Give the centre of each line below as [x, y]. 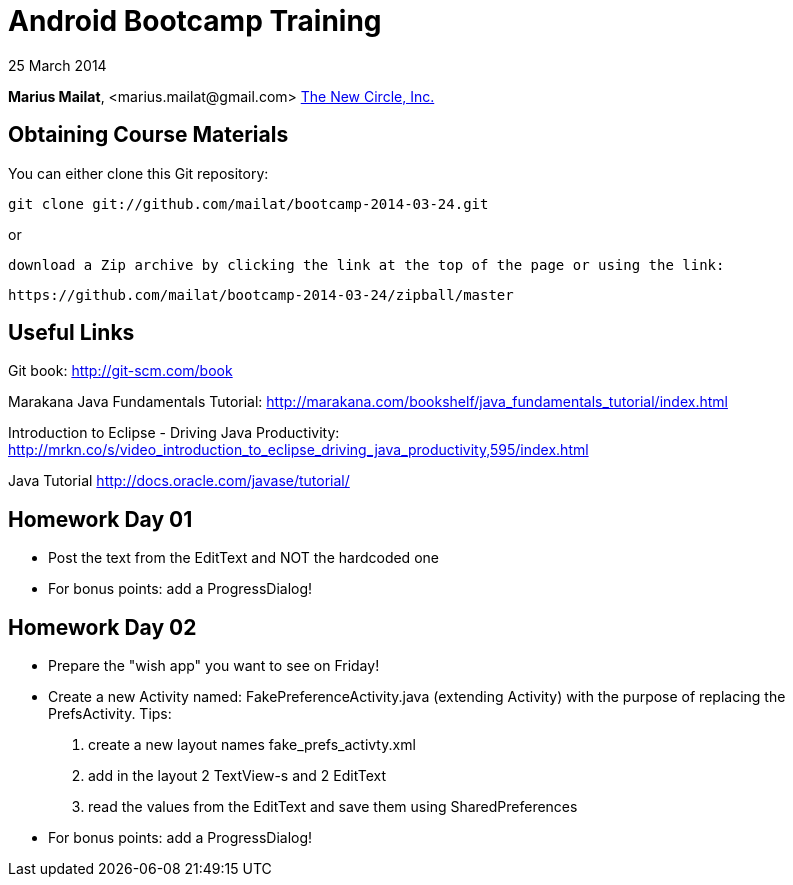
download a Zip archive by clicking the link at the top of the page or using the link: [366, 264]
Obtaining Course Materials [148, 135]
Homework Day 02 [102, 627]
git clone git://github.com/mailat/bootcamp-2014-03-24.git [248, 203]
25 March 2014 [57, 65]
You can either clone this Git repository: [138, 173]
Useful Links [71, 333]
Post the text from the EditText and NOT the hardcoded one [243, 558]
